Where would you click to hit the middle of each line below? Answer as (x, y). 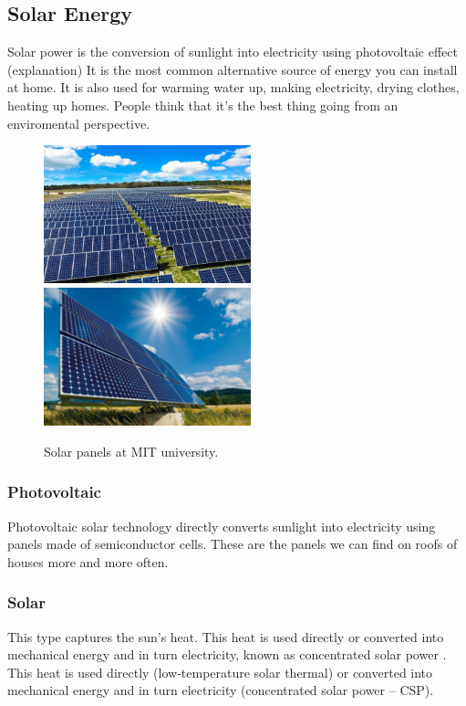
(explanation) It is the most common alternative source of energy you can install (233, 69)
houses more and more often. (88, 561)
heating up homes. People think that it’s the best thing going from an (203, 105)
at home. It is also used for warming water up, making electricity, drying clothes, (233, 87)
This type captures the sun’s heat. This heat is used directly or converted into (226, 636)
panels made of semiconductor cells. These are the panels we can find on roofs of (233, 544)
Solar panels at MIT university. (131, 451)
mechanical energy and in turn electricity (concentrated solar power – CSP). (221, 690)
